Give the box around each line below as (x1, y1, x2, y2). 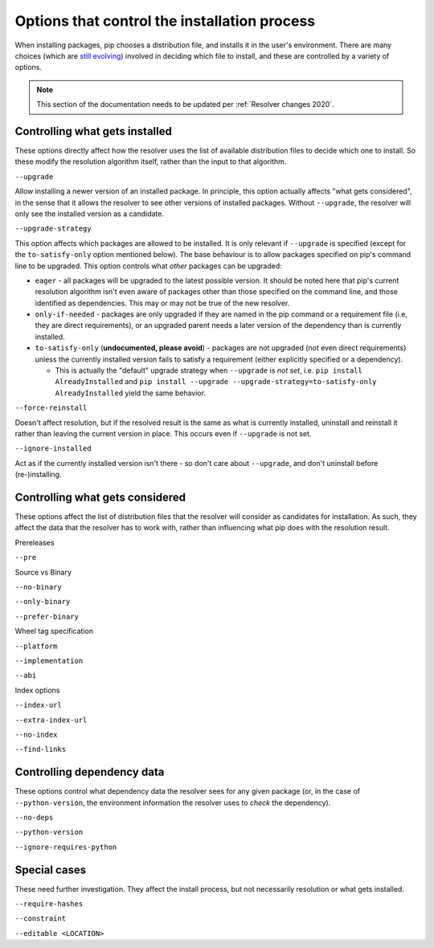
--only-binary (14, 597, 71, 607)
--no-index (14, 729, 58, 739)
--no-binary (14, 582, 62, 592)
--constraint (14, 914, 67, 923)
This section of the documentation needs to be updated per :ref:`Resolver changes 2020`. (36, 100, 334, 109)
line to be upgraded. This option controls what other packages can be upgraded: (14, 261, 283, 271)
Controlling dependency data (14, 766, 165, 779)
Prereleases (14, 537, 55, 547)
